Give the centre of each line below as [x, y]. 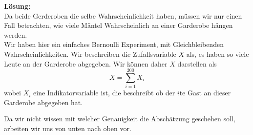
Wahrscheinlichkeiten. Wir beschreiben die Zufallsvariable [90, 54]
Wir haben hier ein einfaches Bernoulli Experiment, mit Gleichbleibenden [114, 44]
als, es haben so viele [218, 54]
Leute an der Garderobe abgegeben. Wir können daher [86, 63]
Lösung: [17, 6]
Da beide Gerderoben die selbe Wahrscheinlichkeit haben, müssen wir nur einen [123, 15]
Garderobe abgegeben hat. [43, 102]
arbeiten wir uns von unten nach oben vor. [68, 128]
